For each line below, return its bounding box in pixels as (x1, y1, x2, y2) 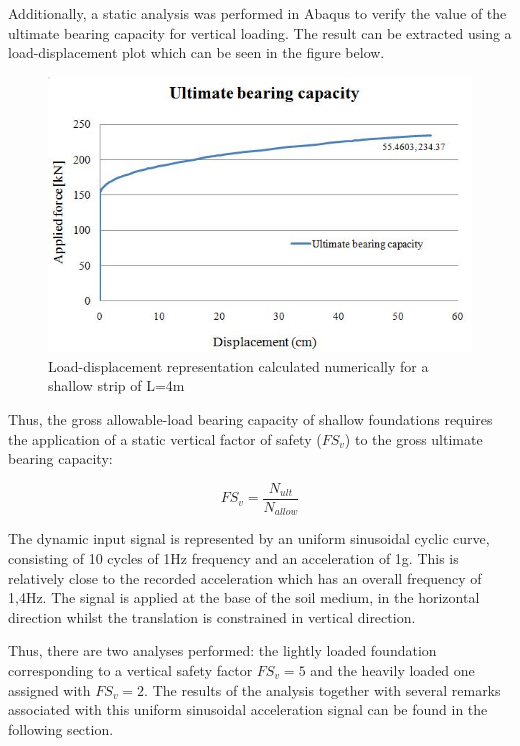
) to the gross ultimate (344, 428, 483, 449)
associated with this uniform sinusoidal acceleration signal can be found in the (8, 699, 488, 720)
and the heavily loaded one (310, 659, 475, 680)
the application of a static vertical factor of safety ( (8, 428, 322, 449)
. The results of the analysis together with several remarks (144, 679, 501, 700)
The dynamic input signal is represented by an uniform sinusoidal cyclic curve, (8, 528, 490, 549)
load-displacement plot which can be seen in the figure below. (8, 42, 385, 63)
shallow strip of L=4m (48, 375, 185, 396)
